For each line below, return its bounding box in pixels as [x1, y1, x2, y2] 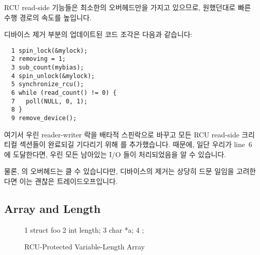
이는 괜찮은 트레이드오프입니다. [19, 176, 118, 187]
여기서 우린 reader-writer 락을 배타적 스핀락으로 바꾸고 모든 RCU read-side [4, 129, 240, 139]
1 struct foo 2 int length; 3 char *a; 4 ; [24, 224, 144, 235]
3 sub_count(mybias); [11, 64, 84, 71]
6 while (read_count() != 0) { [11, 89, 117, 97]
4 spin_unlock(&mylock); [11, 72, 95, 80]
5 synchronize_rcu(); [11, 81, 84, 88]
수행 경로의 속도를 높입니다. [4, 12, 92, 22]
